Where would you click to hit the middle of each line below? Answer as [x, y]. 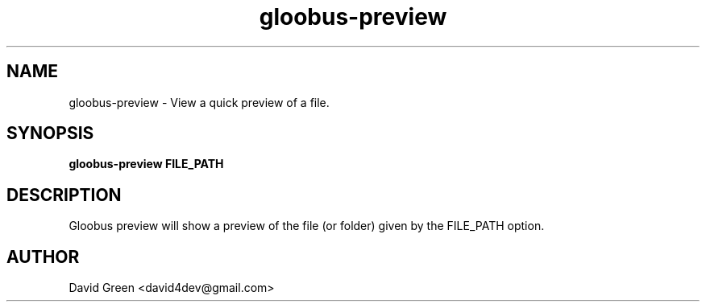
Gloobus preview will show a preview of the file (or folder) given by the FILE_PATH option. [307, 226]
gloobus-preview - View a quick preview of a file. [199, 102]
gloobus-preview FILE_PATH [146, 164]
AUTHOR [43, 257]
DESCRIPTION [64, 195]
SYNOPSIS [50, 133]
